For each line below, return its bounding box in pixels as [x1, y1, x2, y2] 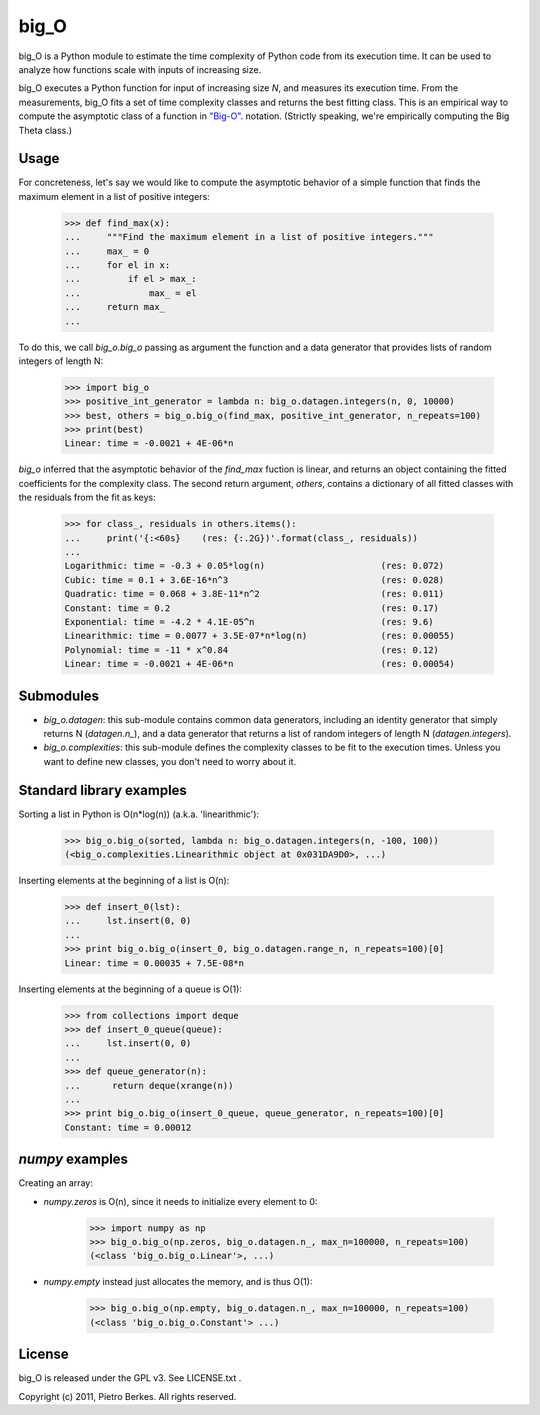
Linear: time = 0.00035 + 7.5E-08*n [64, 957, 245, 969]
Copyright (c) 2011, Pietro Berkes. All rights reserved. [18, 1390, 237, 1402]
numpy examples [18, 1151, 129, 1168]
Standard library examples [18, 781, 187, 799]
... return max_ [64, 301, 165, 313]
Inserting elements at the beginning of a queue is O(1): [18, 983, 242, 995]
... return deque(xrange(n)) [64, 1080, 234, 1091]
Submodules [18, 687, 100, 704]
